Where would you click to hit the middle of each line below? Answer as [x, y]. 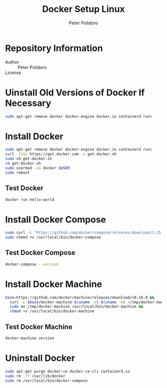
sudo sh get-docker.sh [29, 159]
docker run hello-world [30, 200]
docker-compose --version [32, 264]
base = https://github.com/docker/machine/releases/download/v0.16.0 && [80, 297]
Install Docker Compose [56, 219]
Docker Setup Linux [83, 9]
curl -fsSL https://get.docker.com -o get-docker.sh [61, 154]
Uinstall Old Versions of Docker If [75, 92]
